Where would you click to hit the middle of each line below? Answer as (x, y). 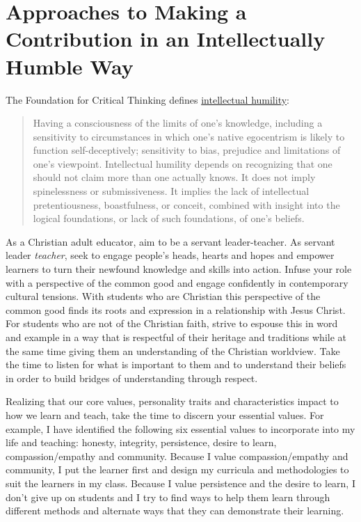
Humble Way (70, 66)
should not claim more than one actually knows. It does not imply (174, 177)
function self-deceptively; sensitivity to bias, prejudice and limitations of (187, 150)
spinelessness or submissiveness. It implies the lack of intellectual (171, 191)
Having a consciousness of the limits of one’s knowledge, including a (178, 123)
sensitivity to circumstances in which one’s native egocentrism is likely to (189, 136)
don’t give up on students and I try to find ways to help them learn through (168, 497)
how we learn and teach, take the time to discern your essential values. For (165, 414)
